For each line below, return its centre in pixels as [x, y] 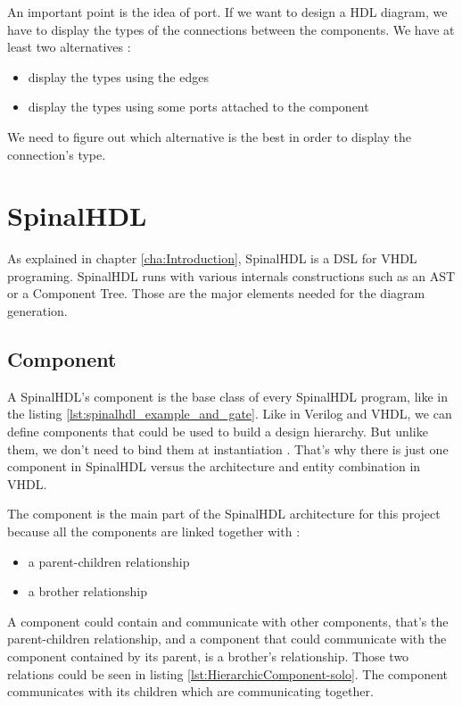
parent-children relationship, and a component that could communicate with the [227, 639]
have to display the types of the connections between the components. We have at [231, 29]
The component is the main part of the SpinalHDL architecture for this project [224, 514]
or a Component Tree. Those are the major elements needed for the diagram [216, 293]
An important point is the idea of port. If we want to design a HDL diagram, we [227, 12]
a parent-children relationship [109, 561]
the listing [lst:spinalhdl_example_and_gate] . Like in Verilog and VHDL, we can [230, 414]
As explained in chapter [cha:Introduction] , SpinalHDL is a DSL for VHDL [212, 258]
